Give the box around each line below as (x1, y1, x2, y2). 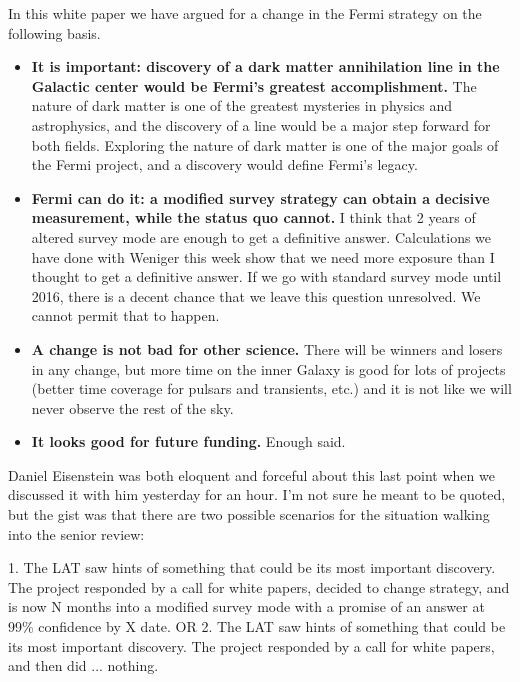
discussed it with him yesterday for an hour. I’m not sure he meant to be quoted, (8, 484, 506, 505)
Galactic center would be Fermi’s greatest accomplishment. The (31, 75, 477, 96)
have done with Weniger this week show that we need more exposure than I (31, 246, 495, 267)
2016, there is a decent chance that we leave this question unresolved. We (31, 285, 481, 306)
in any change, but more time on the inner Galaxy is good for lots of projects (31, 358, 506, 379)
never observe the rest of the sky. (31, 397, 234, 418)
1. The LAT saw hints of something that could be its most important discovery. (8, 557, 496, 578)
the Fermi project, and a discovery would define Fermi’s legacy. (31, 154, 418, 175)
